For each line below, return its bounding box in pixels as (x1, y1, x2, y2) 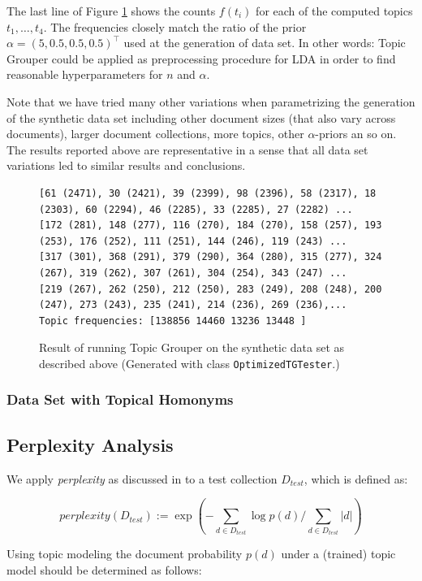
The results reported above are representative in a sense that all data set (6, 141, 368, 158)
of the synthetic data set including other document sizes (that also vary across (6, 109, 396, 126)
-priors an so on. (315, 125, 397, 142)
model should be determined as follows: (6, 561, 202, 578)
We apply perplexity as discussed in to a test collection (6, 470, 278, 487)
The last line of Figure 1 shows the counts (6, 2, 216, 19)
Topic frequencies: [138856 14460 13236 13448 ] (39, 314, 307, 327)
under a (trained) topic (281, 545, 396, 562)
